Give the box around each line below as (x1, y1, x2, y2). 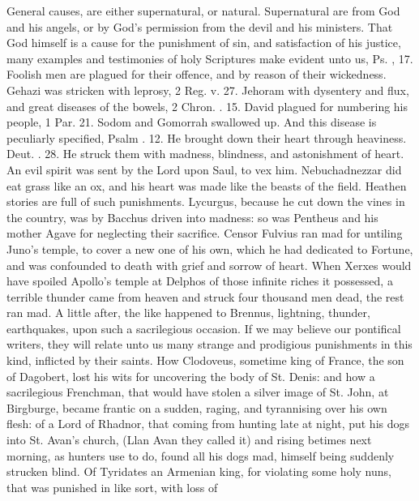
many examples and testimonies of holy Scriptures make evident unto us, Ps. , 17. (6, 49, 413, 66)
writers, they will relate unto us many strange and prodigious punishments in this (6, 336, 413, 353)
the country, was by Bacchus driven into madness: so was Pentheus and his (6, 208, 378, 225)
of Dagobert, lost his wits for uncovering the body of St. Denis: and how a (6, 367, 375, 384)
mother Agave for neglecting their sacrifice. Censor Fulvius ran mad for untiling (6, 225, 403, 242)
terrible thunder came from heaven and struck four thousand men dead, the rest (6, 288, 404, 305)
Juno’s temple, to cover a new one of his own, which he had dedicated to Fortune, (6, 240, 413, 257)
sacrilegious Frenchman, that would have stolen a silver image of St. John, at (6, 383, 389, 400)
